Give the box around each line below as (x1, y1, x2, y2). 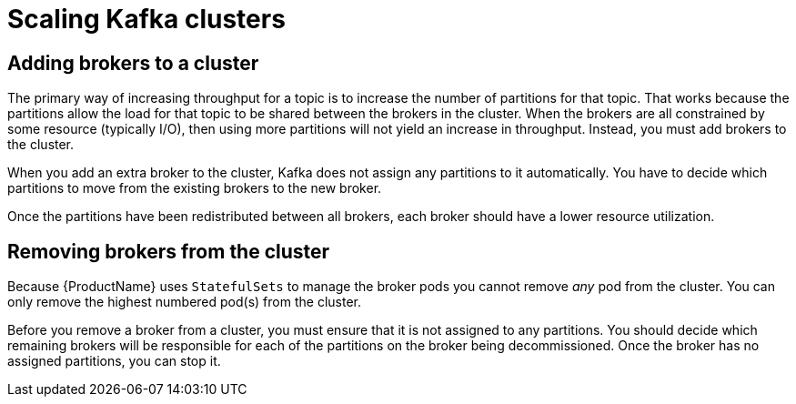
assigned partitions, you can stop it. (7, 353, 221, 369)
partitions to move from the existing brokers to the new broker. (7, 180, 382, 197)
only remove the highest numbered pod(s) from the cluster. (7, 294, 361, 310)
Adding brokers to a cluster (7, 51, 259, 75)
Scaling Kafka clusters (7, 4, 286, 35)
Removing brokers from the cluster (7, 239, 330, 263)
